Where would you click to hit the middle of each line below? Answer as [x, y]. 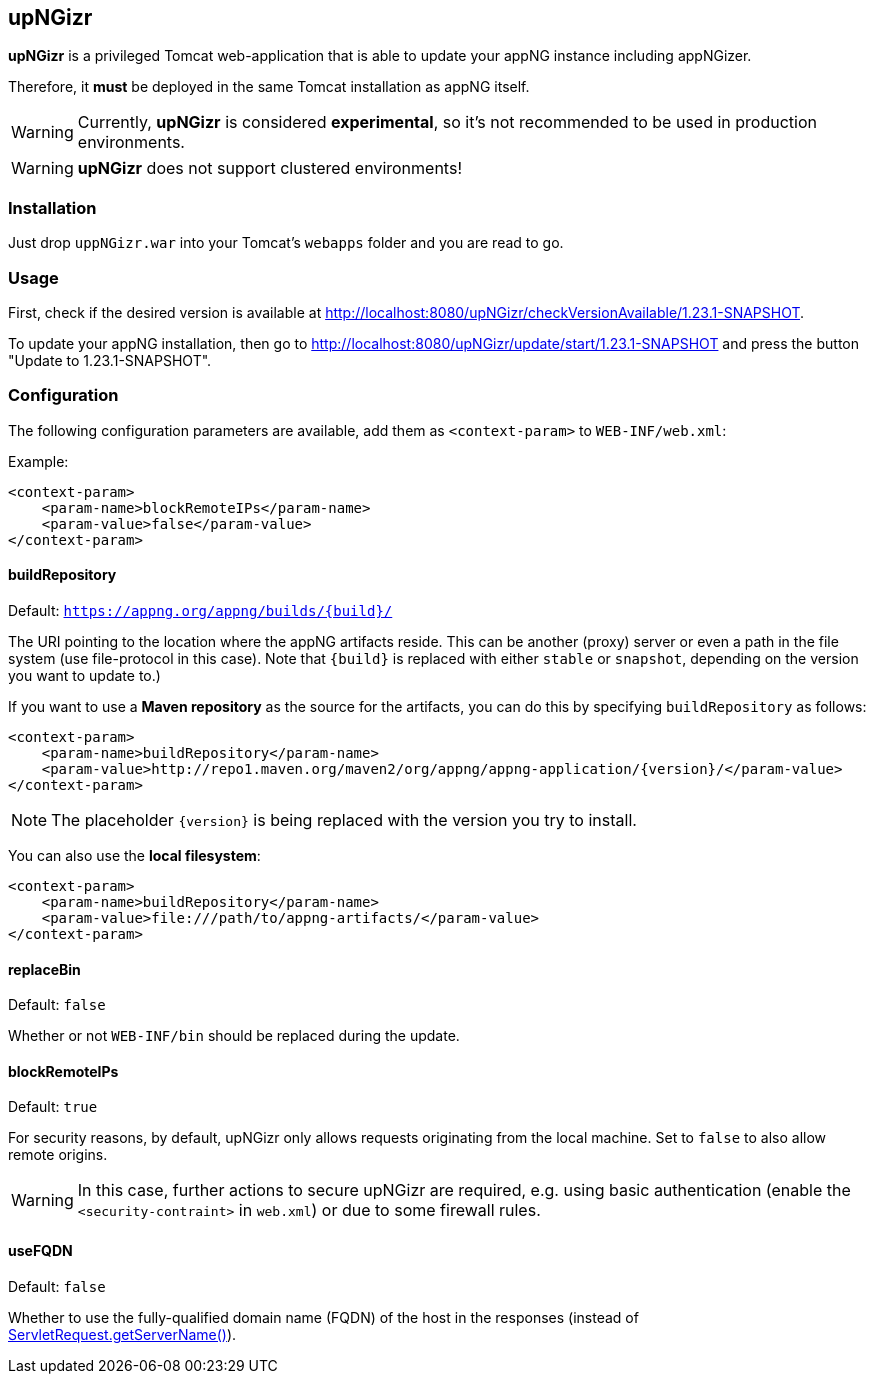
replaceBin [44, 969]
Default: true [53, 1107]
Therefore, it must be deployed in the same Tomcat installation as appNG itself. [269, 87]
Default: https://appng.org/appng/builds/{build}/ [200, 610]
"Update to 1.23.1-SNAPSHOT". [110, 360]
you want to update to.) [84, 675]
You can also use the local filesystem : [134, 855]
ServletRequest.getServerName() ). [122, 1334]
